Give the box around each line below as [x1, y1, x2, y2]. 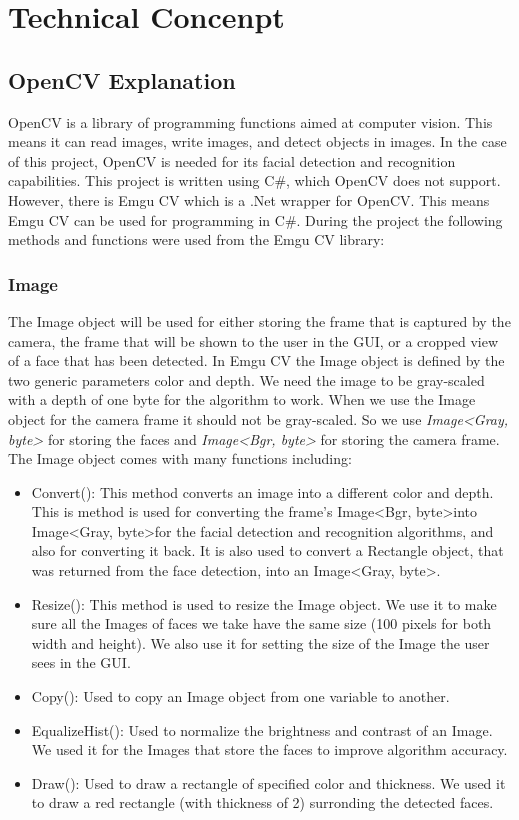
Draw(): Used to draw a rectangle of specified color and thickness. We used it [31, 772, 506, 793]
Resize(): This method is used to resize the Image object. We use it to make [31, 593, 497, 614]
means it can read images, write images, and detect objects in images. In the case [8, 131, 507, 152]
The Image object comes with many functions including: [8, 448, 352, 469]
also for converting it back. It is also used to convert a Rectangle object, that [31, 540, 504, 561]
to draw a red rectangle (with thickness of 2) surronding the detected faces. [31, 792, 494, 813]
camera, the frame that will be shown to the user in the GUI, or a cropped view [8, 330, 499, 351]
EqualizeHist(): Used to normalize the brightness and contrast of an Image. [31, 719, 493, 740]
